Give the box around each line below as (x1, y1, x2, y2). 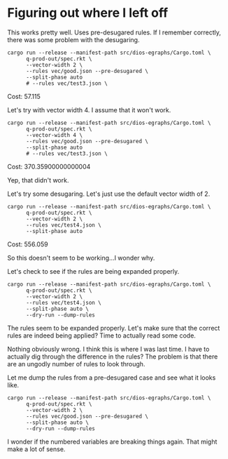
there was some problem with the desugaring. (7, 35, 140, 44)
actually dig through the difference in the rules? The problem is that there (7, 352, 218, 361)
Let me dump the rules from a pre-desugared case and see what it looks (7, 373, 216, 382)
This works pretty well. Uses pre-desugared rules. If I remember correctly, (7, 28, 222, 36)
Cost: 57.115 (7, 92, 41, 100)
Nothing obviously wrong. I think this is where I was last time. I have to (7, 345, 210, 353)
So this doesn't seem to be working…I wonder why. (7, 253, 155, 262)
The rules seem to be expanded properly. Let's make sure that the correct (7, 324, 220, 332)
